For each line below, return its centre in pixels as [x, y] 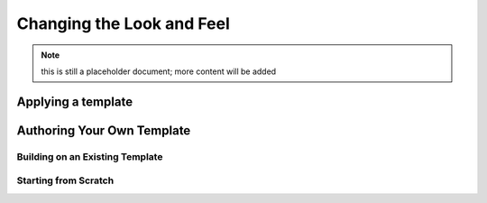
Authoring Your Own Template [104, 130]
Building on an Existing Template [90, 156]
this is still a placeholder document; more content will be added [159, 71]
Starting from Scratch [65, 180]
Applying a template [75, 101]
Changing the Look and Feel [123, 23]
